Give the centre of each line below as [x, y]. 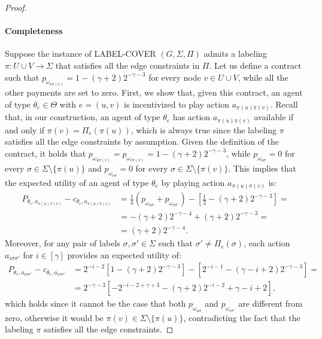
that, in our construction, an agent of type [83, 117]
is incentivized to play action [177, 104]
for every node [175, 77]
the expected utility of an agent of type [77, 182]
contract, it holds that [45, 153]
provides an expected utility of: [124, 254]
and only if [25, 129]
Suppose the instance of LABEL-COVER [80, 54]
